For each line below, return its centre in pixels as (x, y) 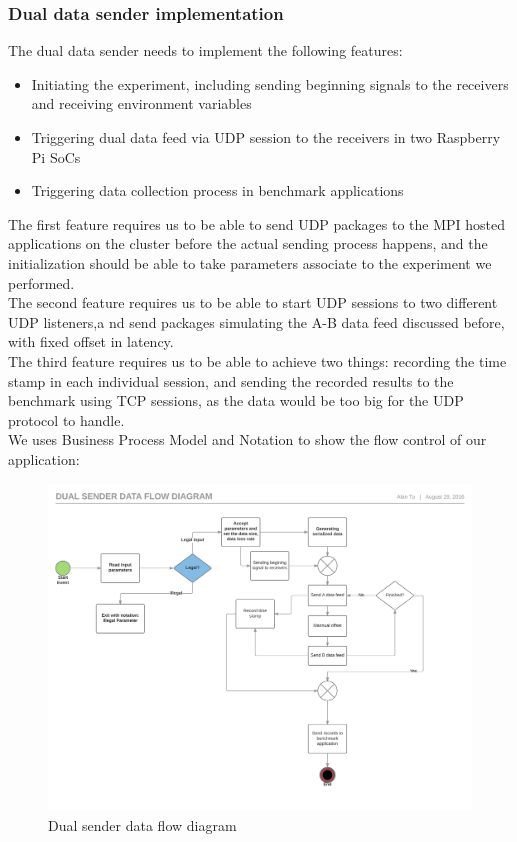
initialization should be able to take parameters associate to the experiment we (250, 262)
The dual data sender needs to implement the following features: (205, 50)
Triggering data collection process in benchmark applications (217, 190)
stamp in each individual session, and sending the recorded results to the (231, 380)
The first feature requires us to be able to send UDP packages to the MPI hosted (256, 223)
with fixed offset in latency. (91, 341)
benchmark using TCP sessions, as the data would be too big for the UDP (236, 400)
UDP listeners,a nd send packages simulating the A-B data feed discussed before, (256, 321)
